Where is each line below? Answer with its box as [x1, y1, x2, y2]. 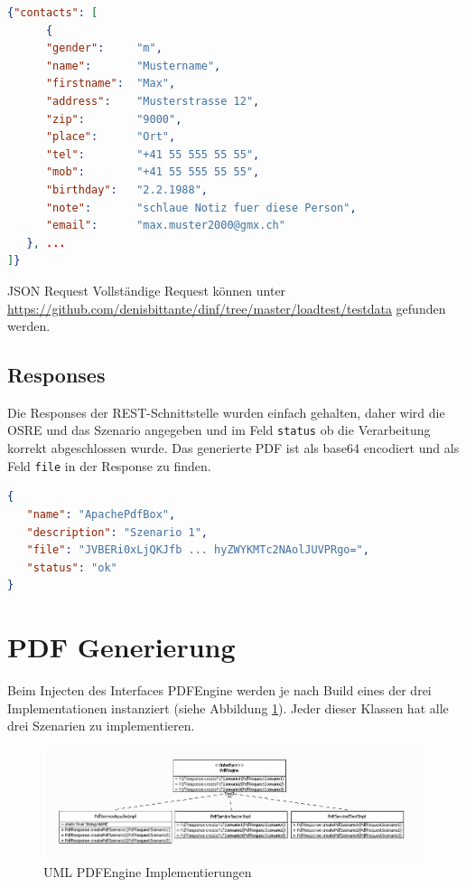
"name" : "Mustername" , [45, 59, 221, 72]
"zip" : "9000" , [45, 112, 182, 126]
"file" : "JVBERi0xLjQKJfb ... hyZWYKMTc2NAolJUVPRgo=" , [26, 543, 369, 557]
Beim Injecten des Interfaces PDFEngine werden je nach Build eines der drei [7, 681, 432, 700]
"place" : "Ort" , [45, 130, 176, 144]
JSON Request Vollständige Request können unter [7, 280, 286, 299]
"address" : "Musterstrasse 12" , [45, 94, 260, 108]
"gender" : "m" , [45, 42, 163, 55]
